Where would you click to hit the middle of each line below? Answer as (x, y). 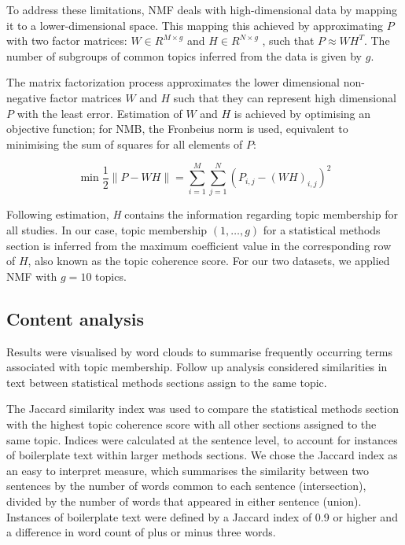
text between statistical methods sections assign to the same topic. (167, 382)
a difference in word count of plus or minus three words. (141, 532)
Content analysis (75, 318)
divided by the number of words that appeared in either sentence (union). (184, 501)
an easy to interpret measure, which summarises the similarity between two (188, 470)
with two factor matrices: (67, 41)
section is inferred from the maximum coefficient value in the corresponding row (199, 245)
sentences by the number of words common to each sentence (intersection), (186, 486)
